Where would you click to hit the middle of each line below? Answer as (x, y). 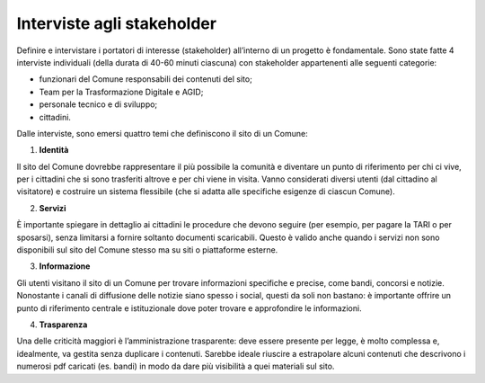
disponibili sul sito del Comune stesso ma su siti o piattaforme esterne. (147, 250)
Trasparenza (63, 325)
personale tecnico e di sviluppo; (98, 104)
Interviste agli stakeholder (117, 23)
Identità (54, 150)
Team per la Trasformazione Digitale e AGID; (121, 92)
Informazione (65, 266)
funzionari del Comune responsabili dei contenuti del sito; (146, 79)
